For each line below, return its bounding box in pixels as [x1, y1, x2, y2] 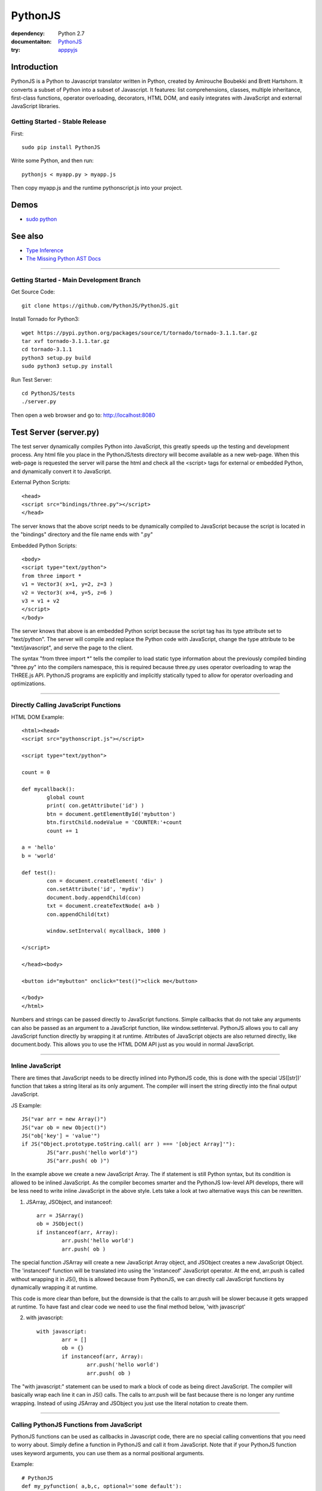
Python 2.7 [58, 30, 85, 37]
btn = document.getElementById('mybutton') [47, 811, 176, 817]
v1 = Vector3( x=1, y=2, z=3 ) [21, 581, 113, 587]
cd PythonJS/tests [21, 389, 76, 397]
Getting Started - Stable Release [11, 117, 107, 126]
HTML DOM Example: [11, 713, 64, 720]
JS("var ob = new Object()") [21, 1124, 107, 1131]
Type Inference [26, 246, 64, 253]
